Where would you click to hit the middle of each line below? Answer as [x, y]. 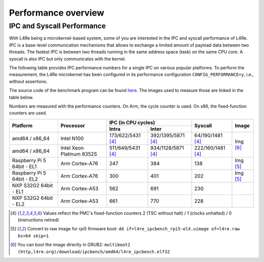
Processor [73, 126]
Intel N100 [72, 138]
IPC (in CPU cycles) [132, 122]
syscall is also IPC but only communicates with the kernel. [67, 59]
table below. [21, 97]
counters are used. [28, 113]
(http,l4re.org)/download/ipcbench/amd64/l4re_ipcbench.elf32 [94, 251]
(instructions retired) [38, 220]
